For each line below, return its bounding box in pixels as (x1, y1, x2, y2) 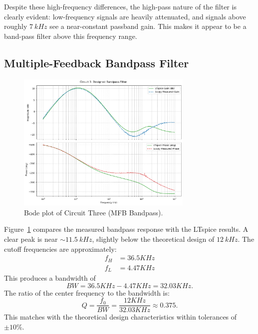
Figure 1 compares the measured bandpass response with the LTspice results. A (4, 224, 249, 234)
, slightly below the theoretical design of (92, 234, 215, 244)
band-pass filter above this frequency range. (4, 30, 137, 41)
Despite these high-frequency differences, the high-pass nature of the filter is (4, 1, 237, 11)
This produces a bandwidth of (4, 273, 96, 283)
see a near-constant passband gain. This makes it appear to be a (49, 21, 247, 31)
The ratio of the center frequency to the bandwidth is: (4, 287, 170, 298)
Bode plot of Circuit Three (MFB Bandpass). (24, 207, 163, 217)
